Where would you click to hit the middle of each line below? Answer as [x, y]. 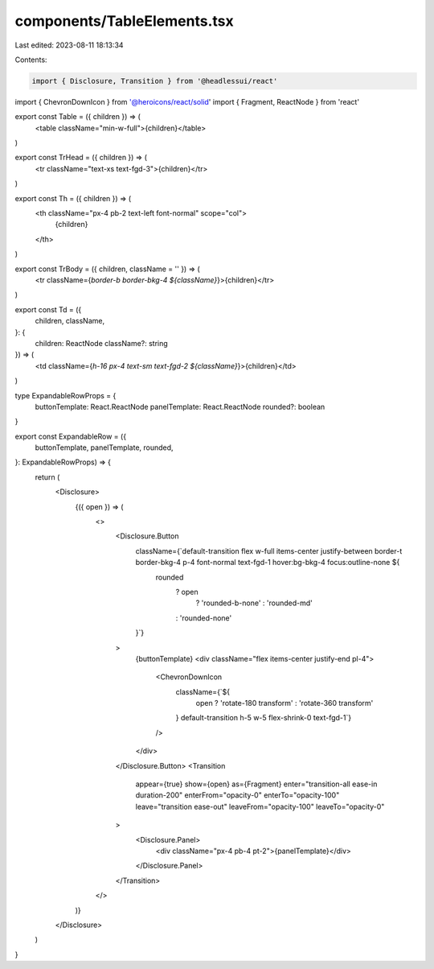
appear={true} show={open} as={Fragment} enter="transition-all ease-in [256, 784]
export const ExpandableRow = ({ [71, 436]
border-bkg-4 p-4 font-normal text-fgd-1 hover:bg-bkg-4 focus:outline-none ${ [268, 563]
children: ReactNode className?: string [101, 343]
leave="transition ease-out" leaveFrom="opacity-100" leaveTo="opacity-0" [260, 806]
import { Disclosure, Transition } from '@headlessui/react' [155, 81]
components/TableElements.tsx [124, 21]
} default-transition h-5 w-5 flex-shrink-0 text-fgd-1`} [264, 718]
